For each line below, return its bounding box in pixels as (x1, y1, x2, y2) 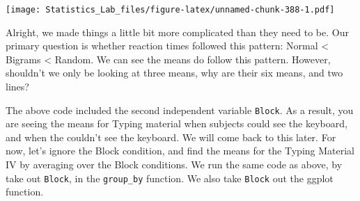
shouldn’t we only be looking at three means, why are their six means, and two (6, 65, 343, 80)
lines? (6, 79, 29, 94)
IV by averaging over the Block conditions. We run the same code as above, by (6, 157, 343, 172)
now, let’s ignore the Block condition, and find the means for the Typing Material (6, 143, 354, 158)
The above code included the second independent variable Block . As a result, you (6, 102, 354, 117)
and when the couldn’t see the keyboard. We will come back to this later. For (6, 129, 336, 144)
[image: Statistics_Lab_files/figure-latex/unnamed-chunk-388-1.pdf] (6, 5, 335, 15)
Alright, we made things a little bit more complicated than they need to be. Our (6, 24, 349, 39)
